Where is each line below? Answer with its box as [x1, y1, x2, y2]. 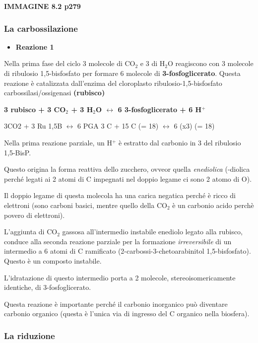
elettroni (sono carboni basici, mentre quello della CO [4, 200, 167, 210]
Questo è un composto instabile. [4, 255, 102, 266]
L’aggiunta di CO [4, 226, 58, 237]
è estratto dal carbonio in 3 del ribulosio [118, 137, 241, 147]
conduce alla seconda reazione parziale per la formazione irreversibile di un [4, 236, 232, 246]
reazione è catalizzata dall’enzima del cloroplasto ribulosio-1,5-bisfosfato [4, 77, 222, 88]
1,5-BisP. [4, 147, 31, 157]
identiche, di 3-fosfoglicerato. [4, 282, 91, 292]
